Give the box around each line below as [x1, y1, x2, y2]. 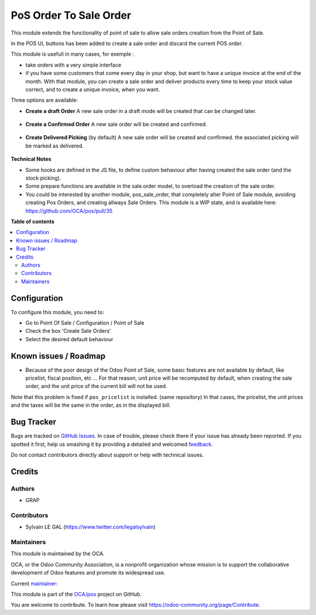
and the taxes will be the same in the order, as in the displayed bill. [11, 401, 171, 409]
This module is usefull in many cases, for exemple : [11, 50, 135, 58]
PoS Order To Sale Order [11, 9, 132, 22]
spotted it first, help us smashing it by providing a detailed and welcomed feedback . [11, 441, 214, 448]
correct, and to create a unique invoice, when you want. [25, 85, 160, 93]
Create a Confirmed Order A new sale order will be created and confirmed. [25, 121, 207, 128]
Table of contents [11, 218, 55, 225]
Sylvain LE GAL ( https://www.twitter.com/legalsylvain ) [25, 524, 156, 531]
